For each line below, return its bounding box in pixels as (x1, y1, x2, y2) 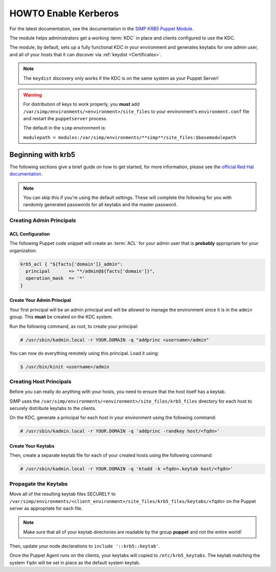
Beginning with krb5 (9, 150, 76, 159)
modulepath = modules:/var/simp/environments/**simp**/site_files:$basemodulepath (23, 135, 236, 140)
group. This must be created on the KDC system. (9, 314, 113, 320)
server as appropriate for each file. (9, 505, 83, 511)
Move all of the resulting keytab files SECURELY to (9, 491, 116, 497)
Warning (23, 92, 42, 98)
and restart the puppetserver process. (23, 116, 107, 122)
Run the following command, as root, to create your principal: (9, 323, 139, 329)
